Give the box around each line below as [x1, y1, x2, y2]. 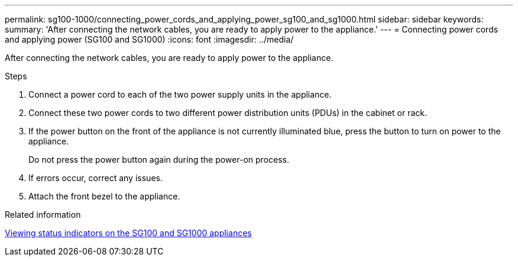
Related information [5, 210, 81, 220]
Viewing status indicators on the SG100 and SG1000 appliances [5, 228, 252, 238]
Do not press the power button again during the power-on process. [28, 154, 289, 165]
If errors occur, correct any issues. [28, 173, 163, 183]
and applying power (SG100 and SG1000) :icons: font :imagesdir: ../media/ [5, 34, 294, 44]
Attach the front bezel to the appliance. [28, 191, 180, 201]
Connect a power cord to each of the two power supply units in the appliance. [28, 89, 332, 99]
